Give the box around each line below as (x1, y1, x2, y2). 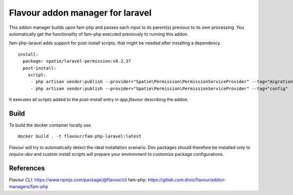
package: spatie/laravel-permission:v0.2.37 (22, 59, 131, 64)
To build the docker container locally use (9, 122, 91, 128)
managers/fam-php (9, 184, 48, 190)
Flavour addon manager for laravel (9, 7, 152, 18)
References (9, 164, 45, 172)
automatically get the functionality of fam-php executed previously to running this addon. (9, 31, 189, 37)
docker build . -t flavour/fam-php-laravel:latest (18, 133, 142, 139)
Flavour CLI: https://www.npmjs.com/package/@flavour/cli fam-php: (9, 177, 147, 183)
